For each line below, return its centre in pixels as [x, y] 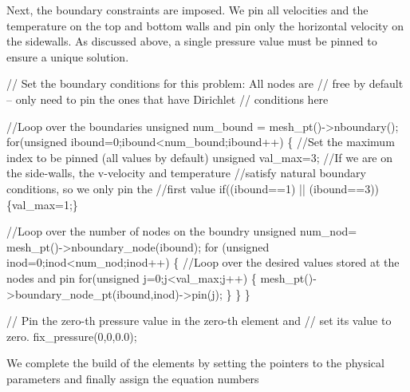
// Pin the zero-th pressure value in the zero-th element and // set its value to [199, 321]
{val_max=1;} [42, 204]
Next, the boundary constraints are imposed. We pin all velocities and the [187, 10]
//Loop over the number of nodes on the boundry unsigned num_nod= [182, 231]
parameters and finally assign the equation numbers [133, 378]
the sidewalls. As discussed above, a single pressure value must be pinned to [192, 41]
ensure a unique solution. [68, 56]
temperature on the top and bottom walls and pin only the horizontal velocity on [205, 25]
